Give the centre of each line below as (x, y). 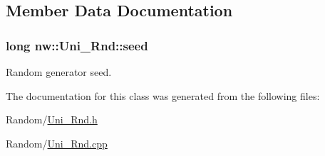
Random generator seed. (59, 72)
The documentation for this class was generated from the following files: (163, 95)
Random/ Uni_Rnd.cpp (57, 143)
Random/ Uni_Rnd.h (52, 119)
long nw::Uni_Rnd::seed (77, 45)
